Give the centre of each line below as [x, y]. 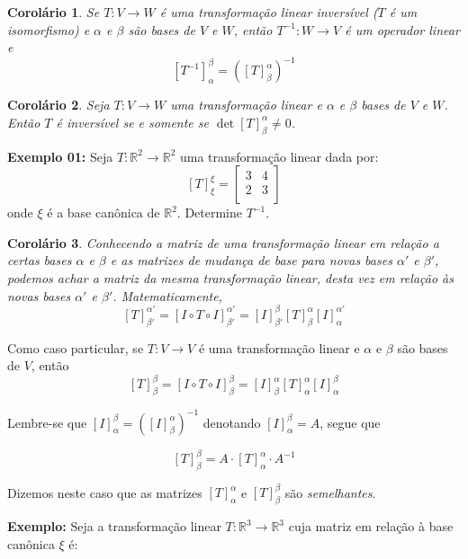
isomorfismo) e [49, 29]
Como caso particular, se [76, 347]
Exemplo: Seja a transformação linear [114, 526]
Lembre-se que [47, 422]
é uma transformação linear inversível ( [269, 12]
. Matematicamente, [167, 295]
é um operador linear [402, 29]
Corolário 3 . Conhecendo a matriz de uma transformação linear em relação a [223, 242]
